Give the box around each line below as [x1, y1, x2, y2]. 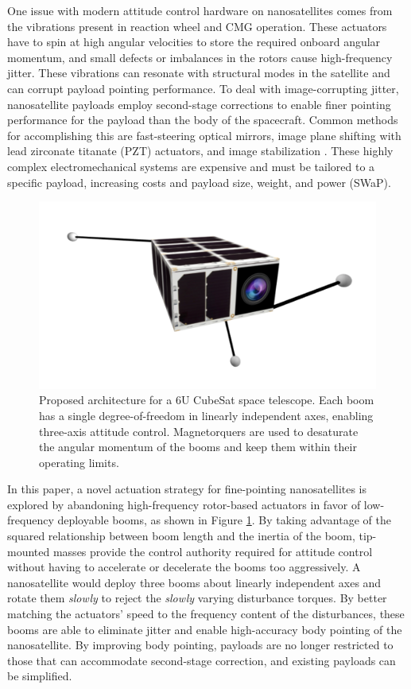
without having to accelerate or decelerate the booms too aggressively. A [7, 559, 361, 575]
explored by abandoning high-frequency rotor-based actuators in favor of [7, 496, 361, 512]
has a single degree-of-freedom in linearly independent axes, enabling [39, 407, 374, 423]
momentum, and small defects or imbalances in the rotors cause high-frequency [7, 49, 393, 65]
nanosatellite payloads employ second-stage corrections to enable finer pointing [7, 95, 391, 112]
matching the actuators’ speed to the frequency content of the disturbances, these [7, 605, 405, 622]
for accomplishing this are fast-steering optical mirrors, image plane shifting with [7, 127, 401, 143]
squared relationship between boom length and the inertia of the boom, [7, 527, 355, 544]
